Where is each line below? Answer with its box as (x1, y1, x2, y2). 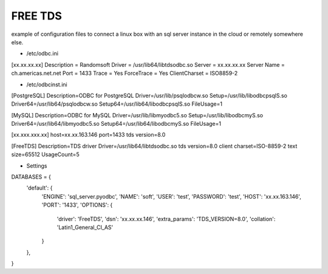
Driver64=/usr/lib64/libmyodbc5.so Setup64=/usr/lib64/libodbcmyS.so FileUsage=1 (11, 120, 222, 128)
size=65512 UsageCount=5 (11, 151, 80, 158)
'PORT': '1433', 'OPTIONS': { (41, 201, 113, 209)
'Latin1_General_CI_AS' (56, 224, 114, 231)
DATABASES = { (11, 173, 51, 180)
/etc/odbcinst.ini (26, 81, 67, 88)
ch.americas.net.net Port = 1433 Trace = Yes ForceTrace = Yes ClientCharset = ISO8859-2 (11, 70, 238, 77)
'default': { (26, 184, 53, 191)
